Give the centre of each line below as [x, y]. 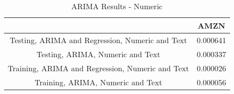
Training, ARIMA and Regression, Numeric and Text [99, 68]
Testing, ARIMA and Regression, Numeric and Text [98, 40]
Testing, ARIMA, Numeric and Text [98, 54]
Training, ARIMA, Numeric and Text [98, 82]
